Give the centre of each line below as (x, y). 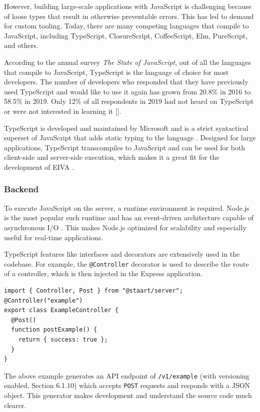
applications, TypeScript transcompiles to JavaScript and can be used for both (125, 147)
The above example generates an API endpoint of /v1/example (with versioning (127, 375)
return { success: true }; (63, 339)
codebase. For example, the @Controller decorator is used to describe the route (126, 263)
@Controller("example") (43, 300)
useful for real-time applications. (53, 237)
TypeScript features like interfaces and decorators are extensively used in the (122, 254)
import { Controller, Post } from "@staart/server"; (93, 290)
